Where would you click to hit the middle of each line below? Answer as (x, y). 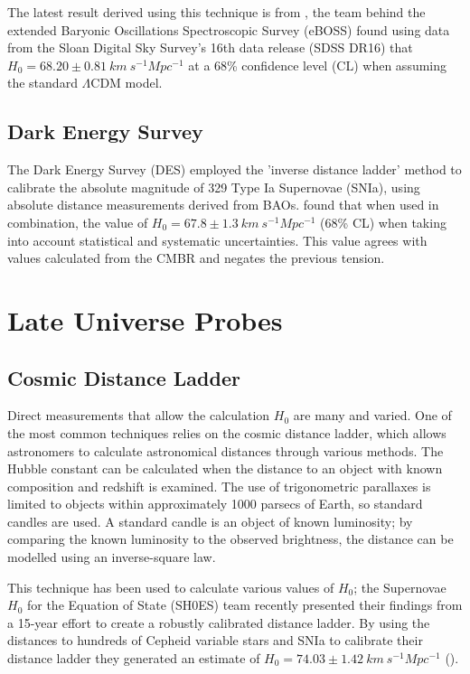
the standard (42, 83)
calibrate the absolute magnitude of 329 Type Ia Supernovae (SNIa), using (214, 187)
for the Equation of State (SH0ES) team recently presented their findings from (244, 605)
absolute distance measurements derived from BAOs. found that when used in (223, 205)
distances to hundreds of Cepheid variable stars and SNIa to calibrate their (215, 640)
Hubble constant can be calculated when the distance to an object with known (225, 468)
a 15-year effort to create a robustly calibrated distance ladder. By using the (219, 622)
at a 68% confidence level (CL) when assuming (318, 65)
